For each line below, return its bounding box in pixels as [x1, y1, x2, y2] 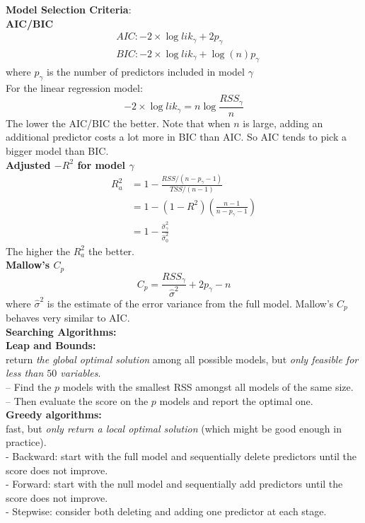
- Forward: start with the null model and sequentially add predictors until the [6, 476, 343, 491]
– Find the [6, 380, 52, 394]
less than [6, 365, 44, 380]
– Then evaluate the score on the [6, 393, 149, 408]
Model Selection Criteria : [6, 2, 132, 16]
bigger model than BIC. [6, 143, 109, 158]
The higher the [6, 243, 71, 258]
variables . [60, 365, 101, 380]
